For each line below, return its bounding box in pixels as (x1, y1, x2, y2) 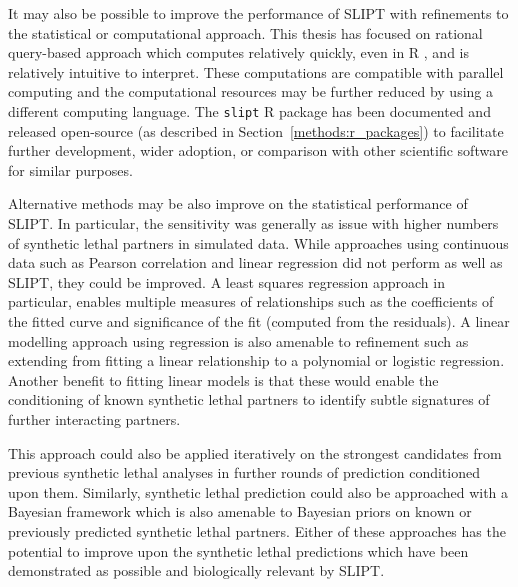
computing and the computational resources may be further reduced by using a (8, 81, 494, 102)
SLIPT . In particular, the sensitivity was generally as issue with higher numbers (8, 213, 499, 233)
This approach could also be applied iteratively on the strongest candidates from (8, 442, 502, 463)
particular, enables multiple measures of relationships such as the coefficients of (8, 291, 494, 312)
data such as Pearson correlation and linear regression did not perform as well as (8, 252, 503, 273)
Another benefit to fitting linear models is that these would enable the (8, 369, 439, 390)
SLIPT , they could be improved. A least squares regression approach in (8, 271, 445, 292)
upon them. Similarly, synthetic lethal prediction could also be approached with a (8, 481, 509, 502)
